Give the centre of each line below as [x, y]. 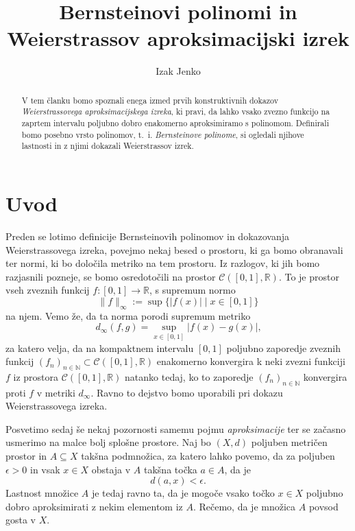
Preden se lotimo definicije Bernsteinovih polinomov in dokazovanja [148, 236]
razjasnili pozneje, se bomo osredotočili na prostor [111, 276]
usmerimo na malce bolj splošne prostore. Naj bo [108, 442]
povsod [323, 506]
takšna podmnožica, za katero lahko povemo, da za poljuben [208, 456]
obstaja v [111, 469]
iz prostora [36, 376]
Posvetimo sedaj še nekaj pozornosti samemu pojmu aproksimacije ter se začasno [176, 428]
